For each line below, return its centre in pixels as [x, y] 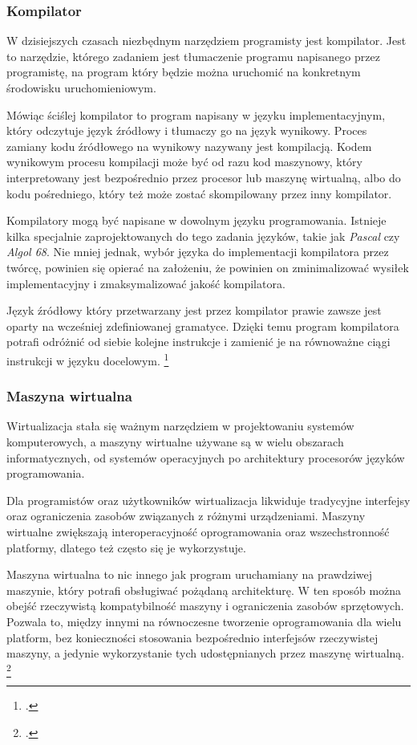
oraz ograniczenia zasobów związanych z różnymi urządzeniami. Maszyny [186, 516]
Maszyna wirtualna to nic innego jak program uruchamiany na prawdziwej [190, 574]
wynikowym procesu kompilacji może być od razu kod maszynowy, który [184, 162]
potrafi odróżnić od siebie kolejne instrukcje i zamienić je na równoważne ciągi [198, 342]
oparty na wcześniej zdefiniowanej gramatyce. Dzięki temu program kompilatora [203, 326]
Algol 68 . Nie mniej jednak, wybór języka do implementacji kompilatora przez [198, 252]
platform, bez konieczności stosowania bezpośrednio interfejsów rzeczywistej [192, 637]
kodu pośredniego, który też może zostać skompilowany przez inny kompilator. [199, 193]
